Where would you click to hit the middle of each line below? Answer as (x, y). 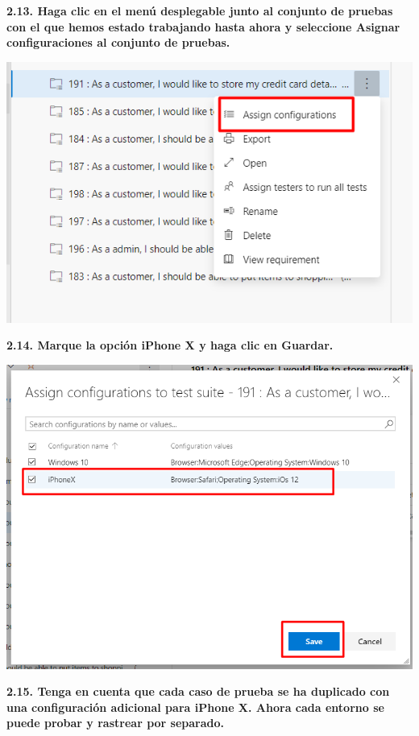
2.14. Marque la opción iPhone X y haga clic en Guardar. (170, 345)
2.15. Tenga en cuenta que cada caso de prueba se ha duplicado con (198, 691)
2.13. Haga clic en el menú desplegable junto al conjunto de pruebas (200, 10)
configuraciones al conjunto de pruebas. (118, 42)
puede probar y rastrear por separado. (116, 723)
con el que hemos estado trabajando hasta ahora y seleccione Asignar (203, 26)
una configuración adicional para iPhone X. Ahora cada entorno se (195, 707)
